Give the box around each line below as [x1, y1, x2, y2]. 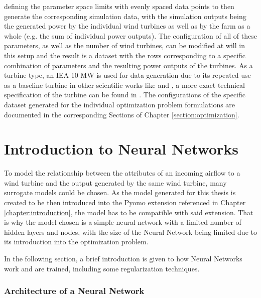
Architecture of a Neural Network [4, 284, 145, 297]
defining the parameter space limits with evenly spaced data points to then [4, 1, 234, 11]
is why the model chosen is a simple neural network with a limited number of [4, 217, 241, 227]
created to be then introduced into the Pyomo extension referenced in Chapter [4, 197, 246, 208]
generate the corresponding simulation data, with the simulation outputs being [4, 11, 246, 21]
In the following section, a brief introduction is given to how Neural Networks [4, 253, 242, 263]
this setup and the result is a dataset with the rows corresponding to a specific [4, 50, 246, 60]
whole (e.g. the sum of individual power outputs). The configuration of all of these [4, 30, 257, 41]
